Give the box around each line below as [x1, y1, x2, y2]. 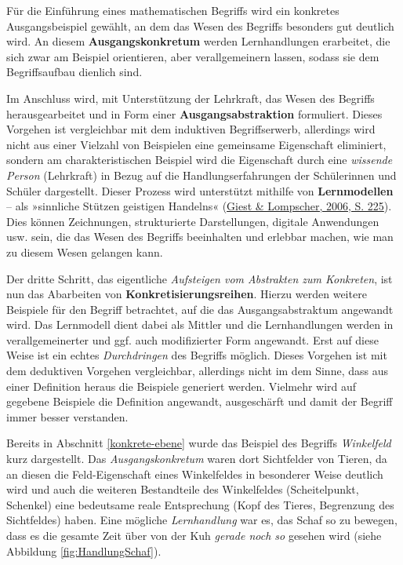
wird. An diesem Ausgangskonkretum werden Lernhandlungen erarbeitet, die [6, 33, 390, 49]
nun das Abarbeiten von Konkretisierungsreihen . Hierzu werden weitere [6, 286, 367, 302]
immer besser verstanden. [6, 408, 129, 425]
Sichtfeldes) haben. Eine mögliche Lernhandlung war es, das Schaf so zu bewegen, [6, 512, 398, 528]
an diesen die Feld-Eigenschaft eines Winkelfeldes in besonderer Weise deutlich [6, 465, 383, 482]
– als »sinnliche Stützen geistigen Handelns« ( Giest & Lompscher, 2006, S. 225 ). [6, 198, 392, 214]
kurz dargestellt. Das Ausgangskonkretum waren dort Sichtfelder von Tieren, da [6, 450, 387, 467]
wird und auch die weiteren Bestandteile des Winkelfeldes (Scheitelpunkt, [6, 481, 359, 498]
